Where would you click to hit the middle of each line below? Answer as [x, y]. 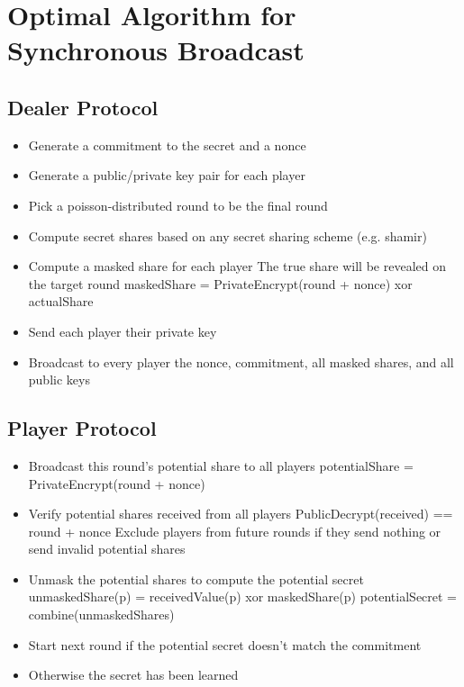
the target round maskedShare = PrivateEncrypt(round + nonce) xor [220, 283]
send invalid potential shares [107, 549]
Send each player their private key [123, 331]
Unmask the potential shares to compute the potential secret [196, 579]
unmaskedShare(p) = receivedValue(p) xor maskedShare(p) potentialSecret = [243, 597]
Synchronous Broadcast [156, 50]
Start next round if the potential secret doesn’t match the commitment [225, 644]
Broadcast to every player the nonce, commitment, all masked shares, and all [241, 362]
